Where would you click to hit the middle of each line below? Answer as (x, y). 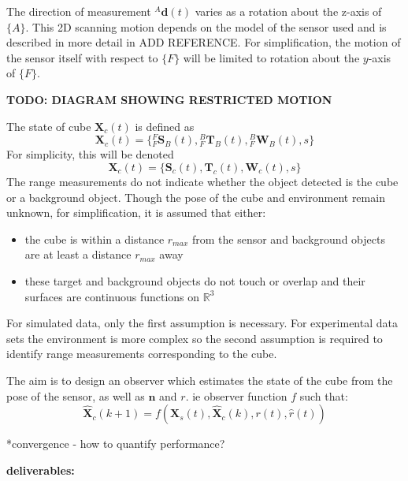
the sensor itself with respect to (82, 57)
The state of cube (49, 126)
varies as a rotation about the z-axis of (288, 11)
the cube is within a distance (95, 239)
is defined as (165, 126)
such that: (324, 395)
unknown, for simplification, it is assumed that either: (136, 213)
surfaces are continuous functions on (112, 296)
